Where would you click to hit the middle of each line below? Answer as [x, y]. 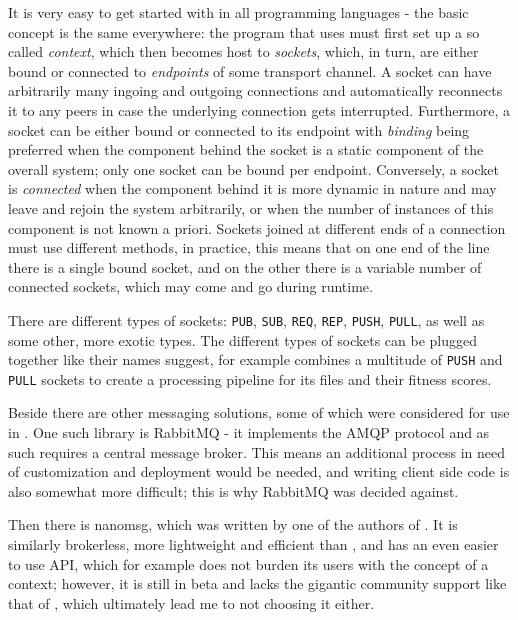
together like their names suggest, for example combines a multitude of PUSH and [255, 359]
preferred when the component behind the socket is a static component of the [246, 149]
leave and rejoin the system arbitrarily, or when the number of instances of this [251, 207]
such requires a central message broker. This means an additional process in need [257, 451]
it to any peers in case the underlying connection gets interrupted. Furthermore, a [259, 109]
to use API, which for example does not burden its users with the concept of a [248, 563]
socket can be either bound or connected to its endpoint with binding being [239, 129]
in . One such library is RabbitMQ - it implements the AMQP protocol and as [249, 432]
